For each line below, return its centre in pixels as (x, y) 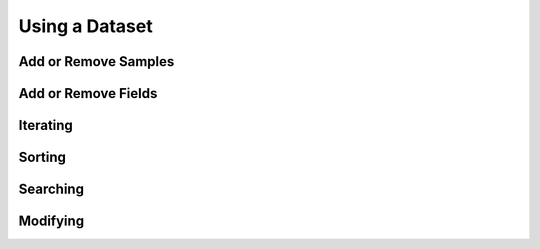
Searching (51, 189)
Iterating (46, 125)
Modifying (51, 221)
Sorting (42, 157)
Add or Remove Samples (96, 61)
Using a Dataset (86, 26)
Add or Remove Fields (88, 93)
